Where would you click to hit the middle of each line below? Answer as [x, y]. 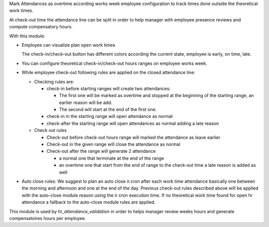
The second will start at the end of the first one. [108, 110]
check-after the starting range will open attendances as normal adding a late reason [133, 123]
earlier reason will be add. [86, 103]
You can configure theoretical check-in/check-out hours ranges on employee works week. [115, 63]
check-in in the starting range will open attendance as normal [110, 116]
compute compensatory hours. [41, 27]
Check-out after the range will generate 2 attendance [101, 151]
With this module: [27, 36]
